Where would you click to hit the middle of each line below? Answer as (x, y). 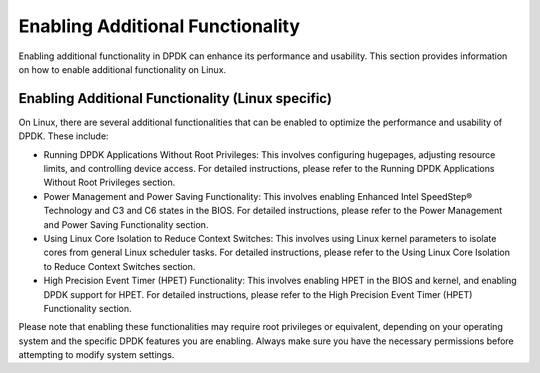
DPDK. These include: (63, 136)
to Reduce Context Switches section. (119, 266)
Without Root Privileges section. (109, 182)
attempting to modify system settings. (96, 355)
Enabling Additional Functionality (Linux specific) (175, 98)
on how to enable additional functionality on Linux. (122, 69)
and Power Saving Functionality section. (126, 224)
